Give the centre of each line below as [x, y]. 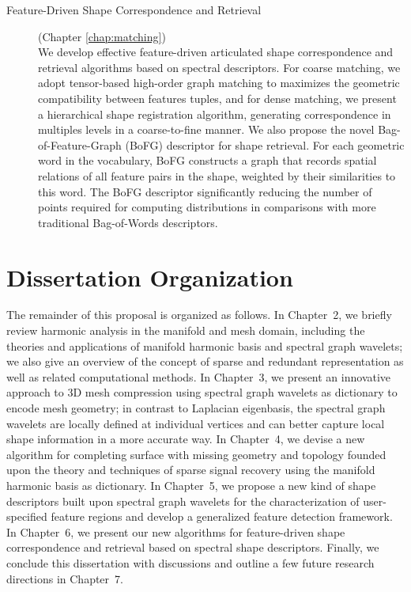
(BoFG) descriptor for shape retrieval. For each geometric [265, 144]
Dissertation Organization [150, 277]
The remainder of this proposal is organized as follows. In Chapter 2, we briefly [199, 315]
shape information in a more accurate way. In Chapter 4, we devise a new [186, 439]
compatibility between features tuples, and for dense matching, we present [217, 98]
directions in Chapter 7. [65, 578]
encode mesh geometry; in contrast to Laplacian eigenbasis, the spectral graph [196, 408]
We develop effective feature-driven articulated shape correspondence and [216, 52]
